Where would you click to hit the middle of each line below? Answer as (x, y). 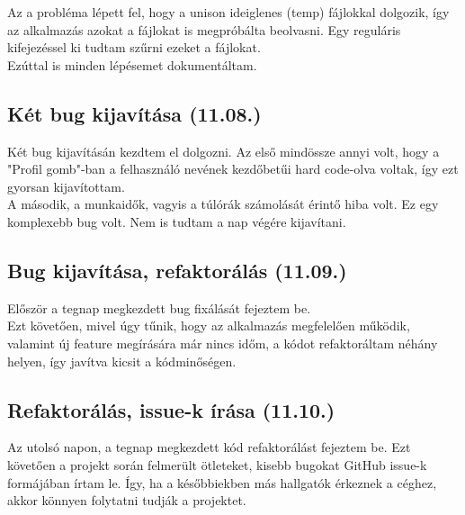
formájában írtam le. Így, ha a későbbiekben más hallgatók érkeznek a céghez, (222, 482)
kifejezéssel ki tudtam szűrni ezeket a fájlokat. (134, 47)
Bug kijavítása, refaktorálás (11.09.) (177, 270)
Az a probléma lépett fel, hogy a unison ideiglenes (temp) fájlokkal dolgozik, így (228, 12)
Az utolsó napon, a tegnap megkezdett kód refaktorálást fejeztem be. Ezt (209, 447)
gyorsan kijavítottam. (66, 186)
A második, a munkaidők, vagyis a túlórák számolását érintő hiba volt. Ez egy (223, 204)
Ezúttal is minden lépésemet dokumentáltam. (132, 64)
